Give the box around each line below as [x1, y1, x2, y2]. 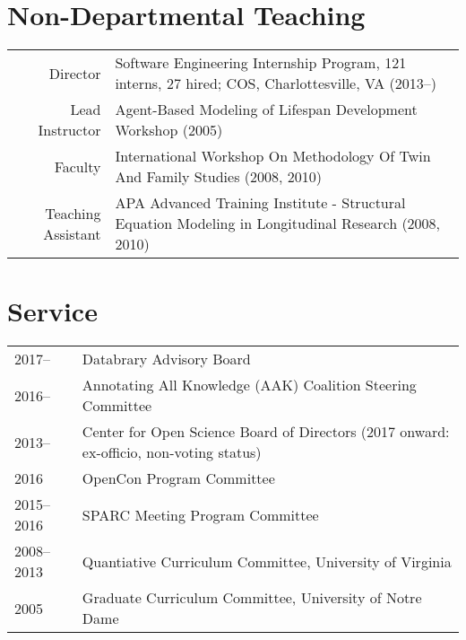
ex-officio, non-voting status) [82, 442, 262, 463]
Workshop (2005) [115, 119, 223, 141]
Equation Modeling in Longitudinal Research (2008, [115, 213, 441, 234]
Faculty [54, 155, 101, 177]
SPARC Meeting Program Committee [82, 504, 319, 525]
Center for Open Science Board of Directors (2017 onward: [82, 421, 450, 443]
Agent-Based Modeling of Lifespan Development [115, 99, 418, 120]
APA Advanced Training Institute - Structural [115, 192, 406, 214]
